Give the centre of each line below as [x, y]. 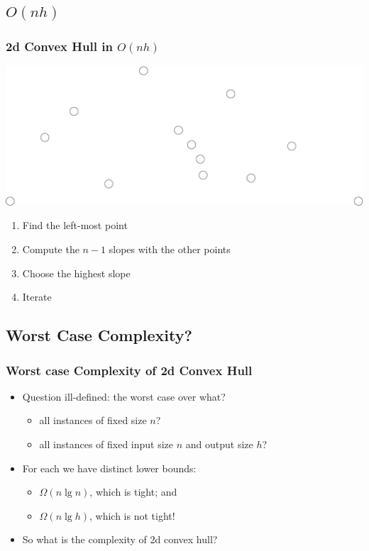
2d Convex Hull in [59, 46]
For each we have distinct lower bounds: [109, 468]
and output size [219, 444]
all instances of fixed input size [106, 444]
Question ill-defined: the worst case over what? [124, 396]
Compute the [51, 249]
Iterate [37, 297]
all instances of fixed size [93, 420]
